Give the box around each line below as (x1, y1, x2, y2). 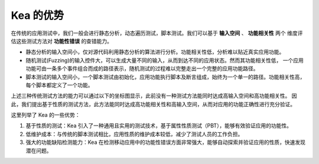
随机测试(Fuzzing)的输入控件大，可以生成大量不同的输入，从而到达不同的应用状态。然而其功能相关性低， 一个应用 (25, 57, 304, 64)
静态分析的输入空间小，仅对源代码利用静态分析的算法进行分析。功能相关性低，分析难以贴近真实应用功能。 (25, 48, 285, 55)
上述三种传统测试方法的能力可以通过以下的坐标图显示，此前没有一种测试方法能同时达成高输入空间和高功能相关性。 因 (11, 92, 297, 100)
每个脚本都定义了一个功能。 (25, 81, 93, 88)
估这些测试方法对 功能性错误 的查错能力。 (11, 37, 112, 44)
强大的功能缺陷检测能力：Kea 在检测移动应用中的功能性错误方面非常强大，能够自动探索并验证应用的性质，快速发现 (25, 139, 305, 146)
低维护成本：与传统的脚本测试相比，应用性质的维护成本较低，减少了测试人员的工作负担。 (25, 130, 243, 137)
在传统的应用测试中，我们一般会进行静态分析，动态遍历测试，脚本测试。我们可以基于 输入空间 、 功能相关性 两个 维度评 (11, 29, 303, 37)
